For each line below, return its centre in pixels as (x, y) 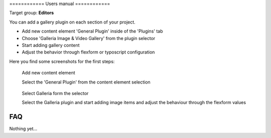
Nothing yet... (23, 129)
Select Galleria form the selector (55, 93)
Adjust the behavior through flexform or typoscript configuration (88, 52)
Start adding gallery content (51, 45)
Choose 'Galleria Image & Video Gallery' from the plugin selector (89, 38)
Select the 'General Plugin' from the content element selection (86, 82)
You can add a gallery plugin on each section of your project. (72, 22)
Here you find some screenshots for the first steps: (62, 61)
